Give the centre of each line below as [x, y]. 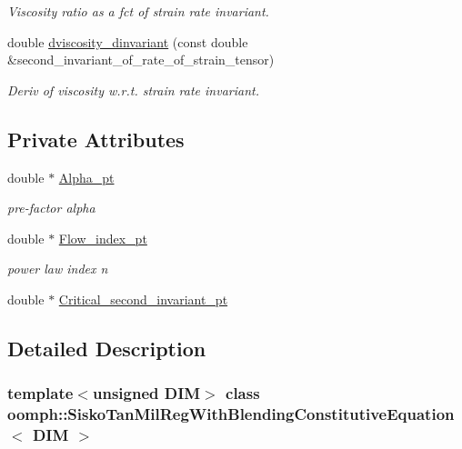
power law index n [58, 269]
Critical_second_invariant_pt [143, 299]
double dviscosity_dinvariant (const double [128, 41]
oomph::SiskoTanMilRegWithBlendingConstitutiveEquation [231, 414]
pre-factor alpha [51, 208]
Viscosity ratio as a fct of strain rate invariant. [138, 11]
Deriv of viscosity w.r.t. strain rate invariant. [134, 90]
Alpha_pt [86, 177]
